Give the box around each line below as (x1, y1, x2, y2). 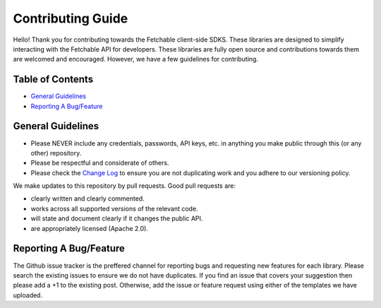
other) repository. (30, 148, 82, 157)
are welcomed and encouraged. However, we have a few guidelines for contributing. (13, 55, 259, 64)
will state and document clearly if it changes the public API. (30, 214, 203, 223)
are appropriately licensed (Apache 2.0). (30, 224, 148, 232)
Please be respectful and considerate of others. (30, 159, 169, 167)
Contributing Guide (13, 11, 128, 26)
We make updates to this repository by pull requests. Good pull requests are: (13, 182, 236, 190)
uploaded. (13, 290, 42, 300)
